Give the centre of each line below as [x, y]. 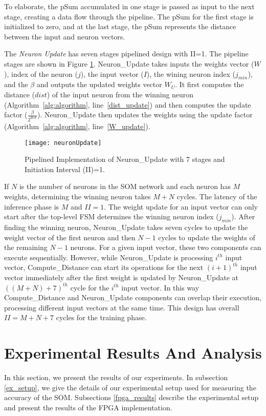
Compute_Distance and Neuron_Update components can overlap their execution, [133, 297]
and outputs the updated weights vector [99, 84]
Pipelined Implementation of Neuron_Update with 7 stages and [125, 159]
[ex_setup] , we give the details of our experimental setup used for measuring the [130, 387]
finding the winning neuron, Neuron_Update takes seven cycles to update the [126, 227]
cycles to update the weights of [207, 237]
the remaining [26, 247]
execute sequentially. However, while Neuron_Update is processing [109, 257]
